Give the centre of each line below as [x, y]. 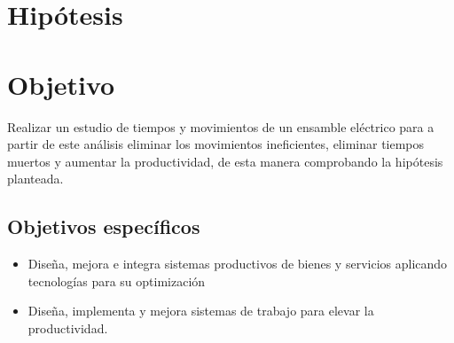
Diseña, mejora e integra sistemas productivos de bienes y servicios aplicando [238, 264]
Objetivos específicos [104, 226]
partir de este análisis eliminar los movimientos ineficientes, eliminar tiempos [216, 144]
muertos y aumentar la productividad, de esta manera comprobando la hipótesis [225, 161]
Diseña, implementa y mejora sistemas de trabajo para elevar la [201, 311]
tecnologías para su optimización [117, 281]
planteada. [35, 179]
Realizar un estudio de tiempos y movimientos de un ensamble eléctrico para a [221, 126]
